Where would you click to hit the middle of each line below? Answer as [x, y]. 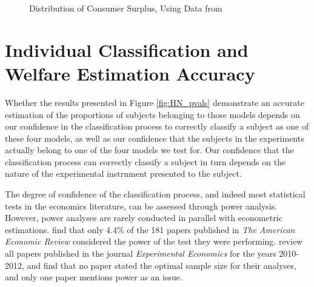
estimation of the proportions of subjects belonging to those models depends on [152, 114]
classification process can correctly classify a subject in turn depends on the [145, 161]
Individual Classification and [127, 49]
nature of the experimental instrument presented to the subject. [123, 173]
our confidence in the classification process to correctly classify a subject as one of [157, 126]
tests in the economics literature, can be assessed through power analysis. [141, 206]
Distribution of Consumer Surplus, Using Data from [126, 8]
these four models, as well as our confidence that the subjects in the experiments [155, 138]
